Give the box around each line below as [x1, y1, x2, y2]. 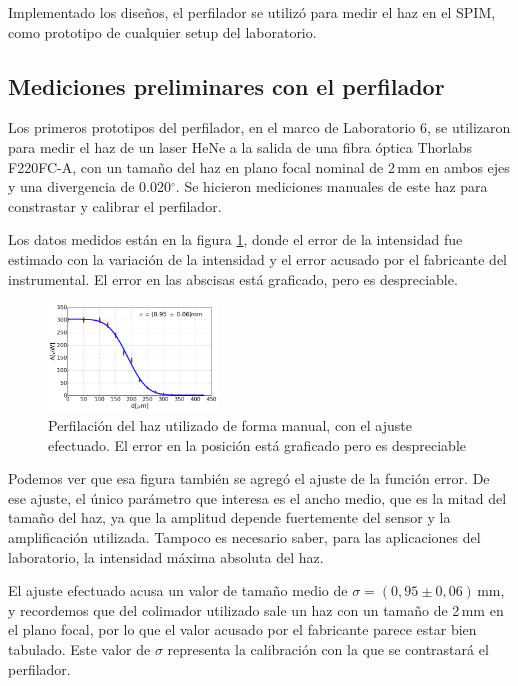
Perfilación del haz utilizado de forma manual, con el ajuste [48, 415, 412, 436]
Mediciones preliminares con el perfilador [8, 70, 445, 101]
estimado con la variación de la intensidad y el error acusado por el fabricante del [8, 248, 508, 269]
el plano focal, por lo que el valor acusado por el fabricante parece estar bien [8, 619, 477, 640]
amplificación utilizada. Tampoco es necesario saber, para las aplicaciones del [8, 527, 481, 548]
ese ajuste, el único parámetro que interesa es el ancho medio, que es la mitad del [8, 487, 507, 508]
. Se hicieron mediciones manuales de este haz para [175, 176, 488, 197]
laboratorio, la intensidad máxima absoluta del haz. [8, 546, 324, 567]
